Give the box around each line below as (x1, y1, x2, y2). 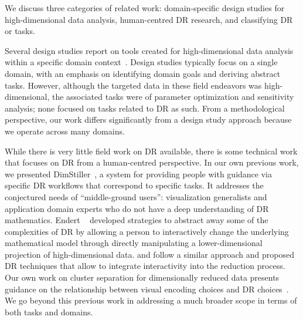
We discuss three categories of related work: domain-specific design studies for (5, 2, 285, 14)
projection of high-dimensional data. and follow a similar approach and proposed (5, 248, 294, 260)
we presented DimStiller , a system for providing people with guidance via (5, 167, 272, 180)
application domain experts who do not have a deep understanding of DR (5, 202, 269, 214)
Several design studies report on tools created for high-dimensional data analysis (5, 44, 294, 56)
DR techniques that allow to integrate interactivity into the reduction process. (5, 260, 285, 272)
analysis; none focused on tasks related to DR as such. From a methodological (5, 102, 285, 114)
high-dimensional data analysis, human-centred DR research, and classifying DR (5, 13, 293, 25)
